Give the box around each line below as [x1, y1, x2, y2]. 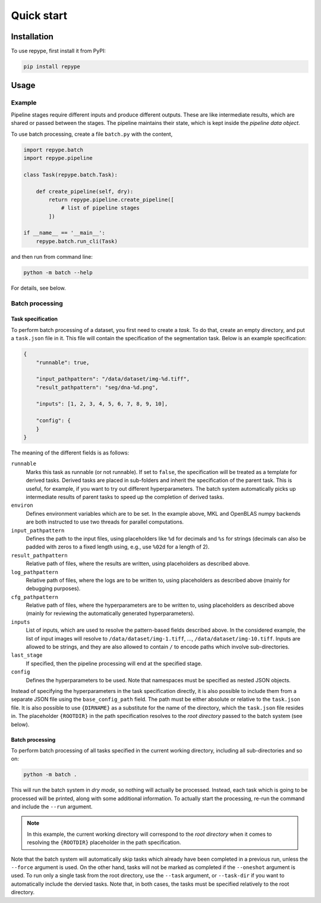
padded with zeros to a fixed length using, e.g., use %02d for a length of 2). [26, 543, 210, 550]
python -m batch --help [23, 269, 93, 276]
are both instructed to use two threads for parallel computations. [26, 518, 184, 526]
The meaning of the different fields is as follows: [11, 449, 130, 456]
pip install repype [23, 63, 80, 70]
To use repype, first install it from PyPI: [11, 48, 106, 55]
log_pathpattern [11, 569, 59, 575]
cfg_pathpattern [11, 594, 59, 600]
